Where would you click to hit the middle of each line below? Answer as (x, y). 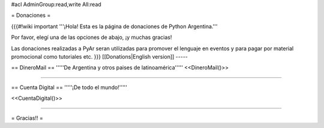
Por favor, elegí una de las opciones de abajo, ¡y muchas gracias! (91, 37)
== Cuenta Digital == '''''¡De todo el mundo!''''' (69, 87)
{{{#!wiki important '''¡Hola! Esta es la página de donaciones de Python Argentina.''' (115, 26)
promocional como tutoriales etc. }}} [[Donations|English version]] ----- (100, 56)
